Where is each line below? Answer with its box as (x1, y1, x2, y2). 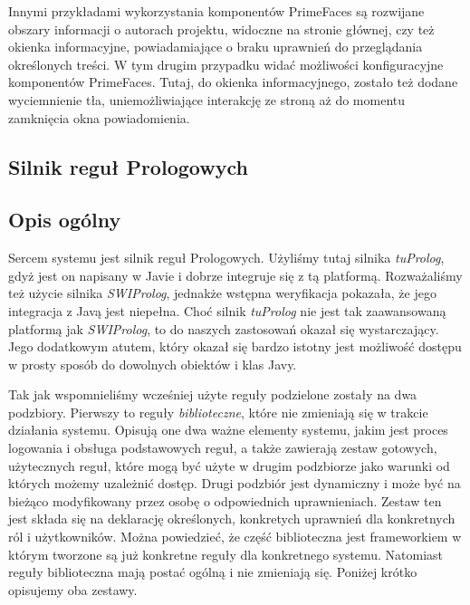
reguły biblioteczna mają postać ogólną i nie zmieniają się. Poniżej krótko (8, 562, 417, 581)
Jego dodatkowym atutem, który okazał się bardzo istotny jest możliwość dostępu (8, 337, 462, 356)
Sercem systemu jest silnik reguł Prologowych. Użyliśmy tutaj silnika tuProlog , (8, 248, 445, 267)
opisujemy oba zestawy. (8, 580, 138, 599)
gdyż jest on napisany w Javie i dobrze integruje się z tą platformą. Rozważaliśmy (8, 265, 463, 284)
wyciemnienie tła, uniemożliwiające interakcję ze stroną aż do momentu (8, 90, 406, 109)
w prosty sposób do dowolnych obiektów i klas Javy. (8, 354, 297, 373)
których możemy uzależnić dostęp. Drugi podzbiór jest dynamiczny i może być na (8, 474, 461, 493)
